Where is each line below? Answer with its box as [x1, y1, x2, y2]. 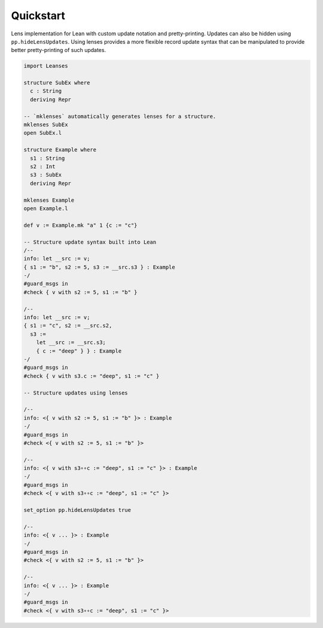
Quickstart [11, 9, 66, 22]
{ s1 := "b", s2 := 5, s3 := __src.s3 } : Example [23, 263, 176, 271]
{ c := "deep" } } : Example [36, 347, 122, 354]
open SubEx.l [23, 129, 62, 136]
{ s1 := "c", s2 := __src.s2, [23, 322, 112, 329]
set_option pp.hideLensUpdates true [23, 506, 132, 514]
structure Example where [23, 147, 97, 153]
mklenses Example [23, 196, 75, 204]
